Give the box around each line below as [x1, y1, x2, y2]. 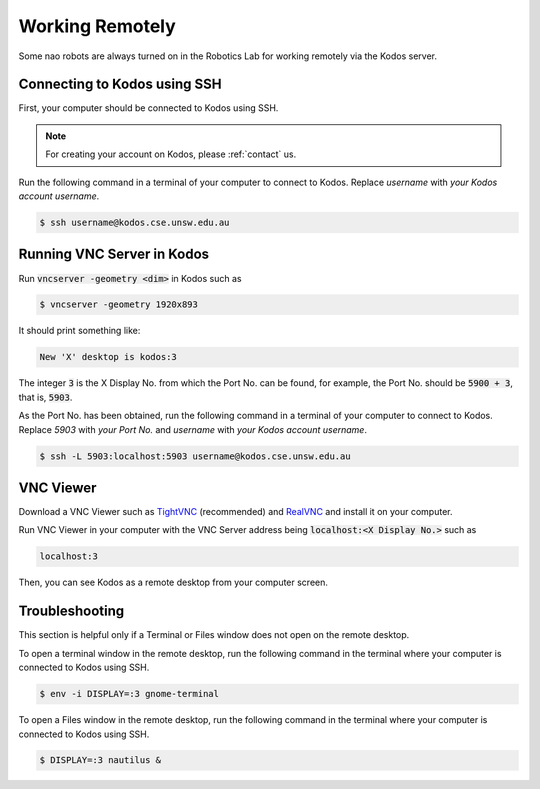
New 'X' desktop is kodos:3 [39, 351, 177, 363]
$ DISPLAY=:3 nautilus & [39, 755, 162, 766]
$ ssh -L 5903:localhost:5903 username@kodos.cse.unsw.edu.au [39, 450, 351, 462]
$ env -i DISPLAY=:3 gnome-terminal [39, 688, 220, 700]
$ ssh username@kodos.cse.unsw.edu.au [39, 217, 230, 228]
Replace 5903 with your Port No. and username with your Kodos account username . [18, 423, 367, 435]
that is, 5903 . [18, 391, 73, 403]
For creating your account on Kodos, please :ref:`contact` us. [45, 148, 297, 160]
